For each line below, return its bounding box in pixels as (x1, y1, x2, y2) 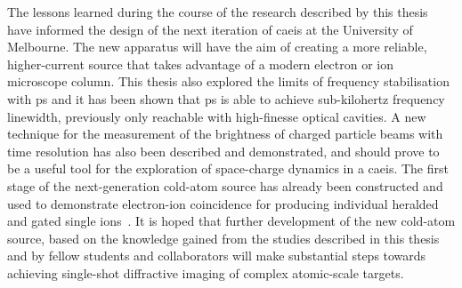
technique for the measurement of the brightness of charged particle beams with (7, 124, 443, 143)
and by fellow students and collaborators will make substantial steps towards (7, 246, 426, 265)
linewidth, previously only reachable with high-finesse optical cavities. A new (7, 107, 426, 125)
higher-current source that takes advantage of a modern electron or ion (7, 54, 394, 73)
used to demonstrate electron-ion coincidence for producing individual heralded (7, 194, 439, 212)
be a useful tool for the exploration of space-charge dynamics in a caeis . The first (7, 159, 449, 178)
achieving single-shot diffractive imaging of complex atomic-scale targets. (7, 263, 404, 282)
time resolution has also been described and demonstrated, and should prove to (7, 141, 440, 160)
